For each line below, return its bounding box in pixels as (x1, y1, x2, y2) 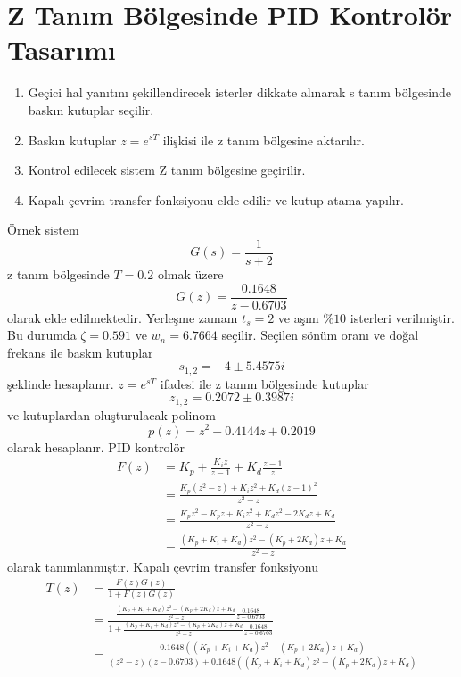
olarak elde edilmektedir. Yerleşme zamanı (7, 308, 238, 326)
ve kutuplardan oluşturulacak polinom (7, 405, 216, 424)
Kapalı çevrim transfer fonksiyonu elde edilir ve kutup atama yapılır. (28, 190, 404, 209)
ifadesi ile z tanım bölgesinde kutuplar (160, 374, 369, 392)
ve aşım (277, 308, 319, 326)
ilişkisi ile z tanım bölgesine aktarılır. (162, 130, 365, 149)
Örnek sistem (7, 220, 79, 239)
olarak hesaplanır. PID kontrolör (7, 437, 185, 456)
